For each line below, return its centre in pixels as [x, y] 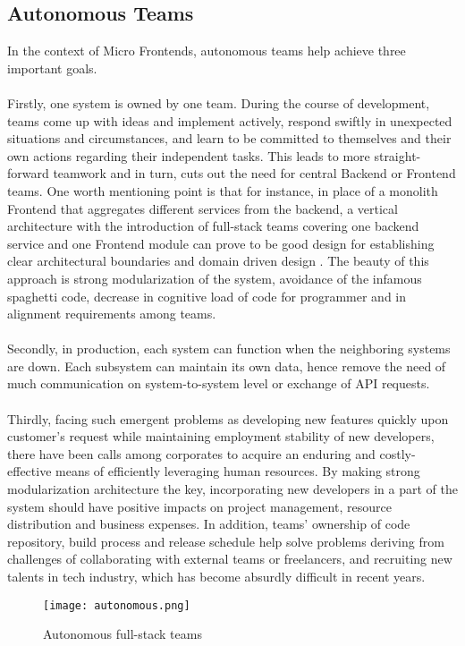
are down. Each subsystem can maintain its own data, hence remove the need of [227, 365]
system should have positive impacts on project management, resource [199, 506]
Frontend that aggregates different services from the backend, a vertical [203, 208]
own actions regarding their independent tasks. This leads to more [189, 155]
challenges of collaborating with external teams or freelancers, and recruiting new [230, 559]
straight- [397, 155]
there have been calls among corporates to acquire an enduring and [191, 453]
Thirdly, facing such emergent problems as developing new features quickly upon [228, 418]
